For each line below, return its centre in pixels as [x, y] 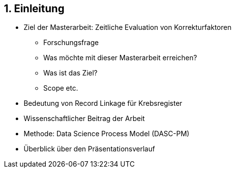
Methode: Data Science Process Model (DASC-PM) [107, 134]
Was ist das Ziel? [71, 73]
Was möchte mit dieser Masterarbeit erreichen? [120, 58]
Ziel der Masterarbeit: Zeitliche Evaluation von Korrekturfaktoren [128, 27]
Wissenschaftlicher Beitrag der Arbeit [84, 119]
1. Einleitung [34, 9]
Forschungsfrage [71, 43]
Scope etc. [61, 88]
